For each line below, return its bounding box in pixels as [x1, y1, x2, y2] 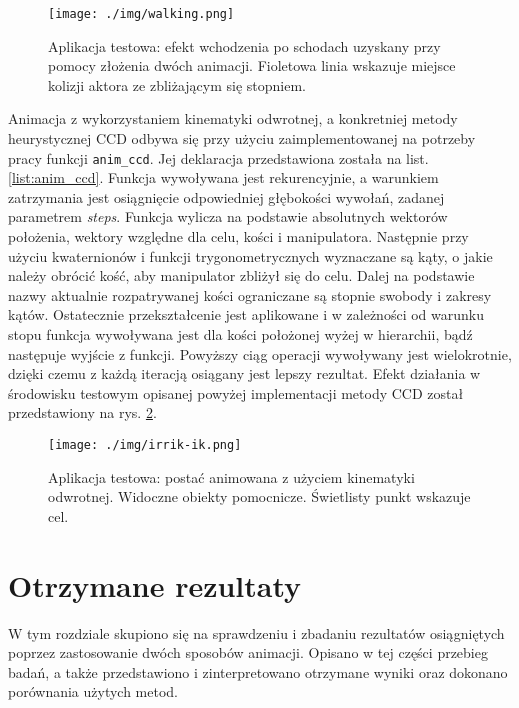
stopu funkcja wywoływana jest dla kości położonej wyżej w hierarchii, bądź [8, 324, 473, 345]
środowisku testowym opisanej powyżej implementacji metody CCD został [8, 382, 464, 403]
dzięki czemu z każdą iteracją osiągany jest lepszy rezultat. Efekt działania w [8, 363, 481, 384]
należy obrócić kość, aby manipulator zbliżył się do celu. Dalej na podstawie [8, 265, 475, 286]
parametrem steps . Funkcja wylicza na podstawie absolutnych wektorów [8, 206, 448, 227]
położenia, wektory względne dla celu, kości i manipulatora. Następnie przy [8, 226, 469, 247]
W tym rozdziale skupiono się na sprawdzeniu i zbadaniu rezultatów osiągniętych [8, 622, 505, 643]
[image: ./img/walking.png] [48, 7, 235, 21]
